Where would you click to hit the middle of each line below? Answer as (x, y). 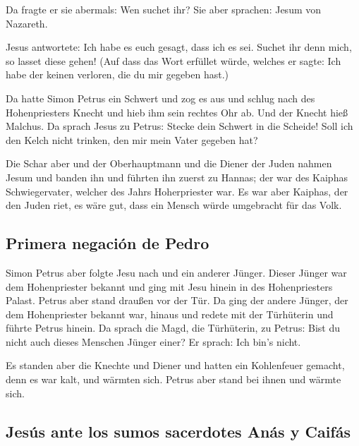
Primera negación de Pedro (108, 243)
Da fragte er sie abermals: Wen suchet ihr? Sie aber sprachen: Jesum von (164, 9)
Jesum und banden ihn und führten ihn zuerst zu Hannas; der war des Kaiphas (177, 177)
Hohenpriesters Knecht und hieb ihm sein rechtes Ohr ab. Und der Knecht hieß (177, 112)
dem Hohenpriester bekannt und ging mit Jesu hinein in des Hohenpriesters (169, 286)
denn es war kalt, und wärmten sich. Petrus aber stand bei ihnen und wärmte (174, 379)
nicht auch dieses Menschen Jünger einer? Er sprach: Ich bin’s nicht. (153, 341)
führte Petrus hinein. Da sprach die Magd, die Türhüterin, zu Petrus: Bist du (173, 328)
